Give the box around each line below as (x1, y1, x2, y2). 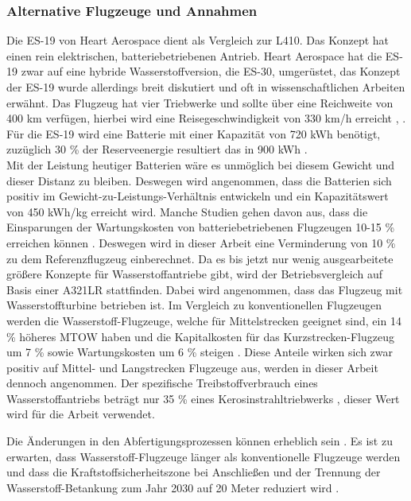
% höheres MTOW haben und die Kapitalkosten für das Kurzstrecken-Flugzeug (6, 328, 394, 344)
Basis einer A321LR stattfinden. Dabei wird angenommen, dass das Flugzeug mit (6, 281, 403, 297)
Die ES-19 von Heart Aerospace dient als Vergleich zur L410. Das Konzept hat (6, 32, 390, 49)
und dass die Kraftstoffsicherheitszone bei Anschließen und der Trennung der (6, 464, 381, 480)
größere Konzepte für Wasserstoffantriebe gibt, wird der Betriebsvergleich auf (6, 266, 382, 282)
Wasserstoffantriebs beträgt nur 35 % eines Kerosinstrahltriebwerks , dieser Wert (6, 390, 400, 406)
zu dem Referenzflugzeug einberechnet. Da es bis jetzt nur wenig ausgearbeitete (6, 250, 394, 266)
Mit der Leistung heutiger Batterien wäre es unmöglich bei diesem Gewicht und (6, 156, 395, 173)
